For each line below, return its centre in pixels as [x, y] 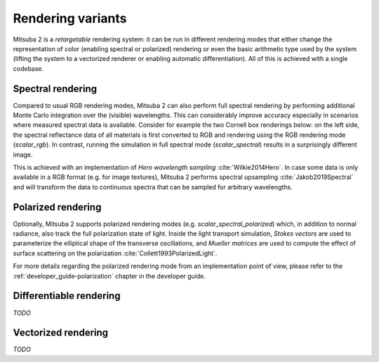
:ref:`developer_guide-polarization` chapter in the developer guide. [109, 276]
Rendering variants [70, 18]
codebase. [28, 68]
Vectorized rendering [61, 333]
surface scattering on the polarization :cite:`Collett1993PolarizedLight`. [115, 253]
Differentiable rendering [67, 296]
